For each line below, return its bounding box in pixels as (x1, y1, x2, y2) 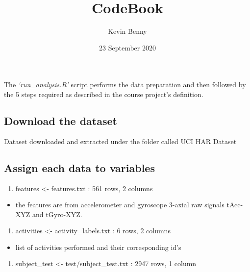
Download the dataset (4, 113, 117, 128)
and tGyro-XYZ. (32, 209, 82, 219)
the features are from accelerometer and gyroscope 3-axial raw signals (15, 199, 225, 210)
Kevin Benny (108, 26, 147, 36)
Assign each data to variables (4, 160, 155, 175)
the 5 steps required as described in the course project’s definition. (4, 89, 203, 99)
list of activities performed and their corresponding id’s (15, 242, 181, 252)
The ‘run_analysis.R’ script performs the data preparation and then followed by (4, 79, 246, 90)
